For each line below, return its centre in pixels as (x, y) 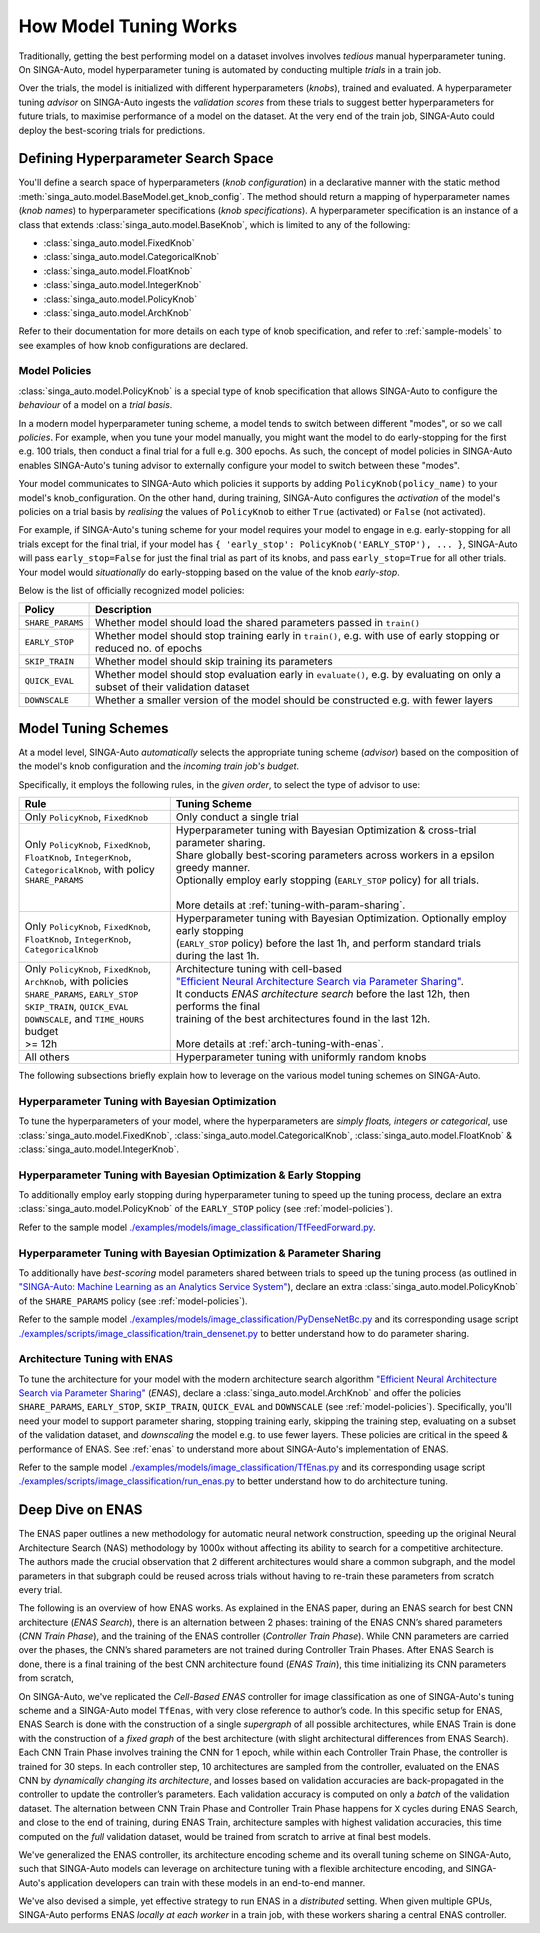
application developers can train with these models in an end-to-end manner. (206, 1882)
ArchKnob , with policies (76, 981)
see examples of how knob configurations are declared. (133, 345)
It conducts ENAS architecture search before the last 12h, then (322, 993)
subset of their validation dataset (172, 687)
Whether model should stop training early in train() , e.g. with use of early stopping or (297, 636)
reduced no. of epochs (149, 648)
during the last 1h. (217, 955)
